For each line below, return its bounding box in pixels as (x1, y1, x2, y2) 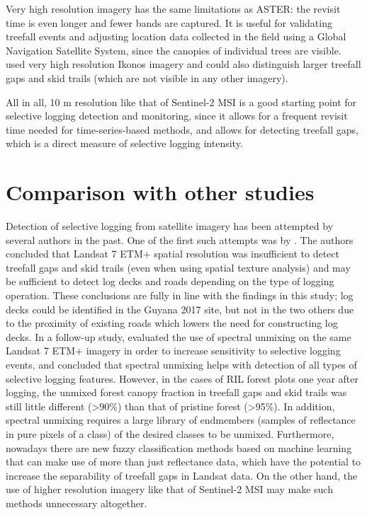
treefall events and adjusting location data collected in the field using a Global (6, 29, 346, 44)
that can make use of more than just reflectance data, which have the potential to (6, 454, 361, 469)
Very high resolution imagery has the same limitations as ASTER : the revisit (6, 1, 341, 16)
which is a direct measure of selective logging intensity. (6, 136, 243, 151)
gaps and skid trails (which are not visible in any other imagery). (6, 70, 288, 85)
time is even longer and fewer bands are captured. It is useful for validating (6, 15, 332, 30)
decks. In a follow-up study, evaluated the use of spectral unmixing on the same (6, 329, 351, 344)
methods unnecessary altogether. (6, 495, 147, 510)
